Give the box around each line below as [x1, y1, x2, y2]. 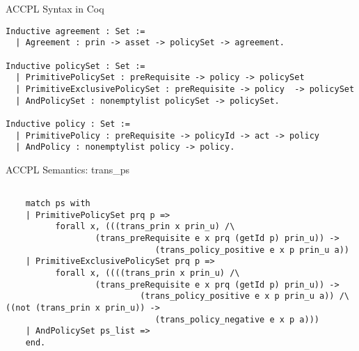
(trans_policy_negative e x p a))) [154, 314, 320, 325]
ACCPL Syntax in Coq [6, 1, 104, 15]
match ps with [25, 198, 90, 209]
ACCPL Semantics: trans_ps [6, 162, 129, 176]
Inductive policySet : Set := [6, 61, 145, 71]
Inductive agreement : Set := [6, 26, 145, 36]
